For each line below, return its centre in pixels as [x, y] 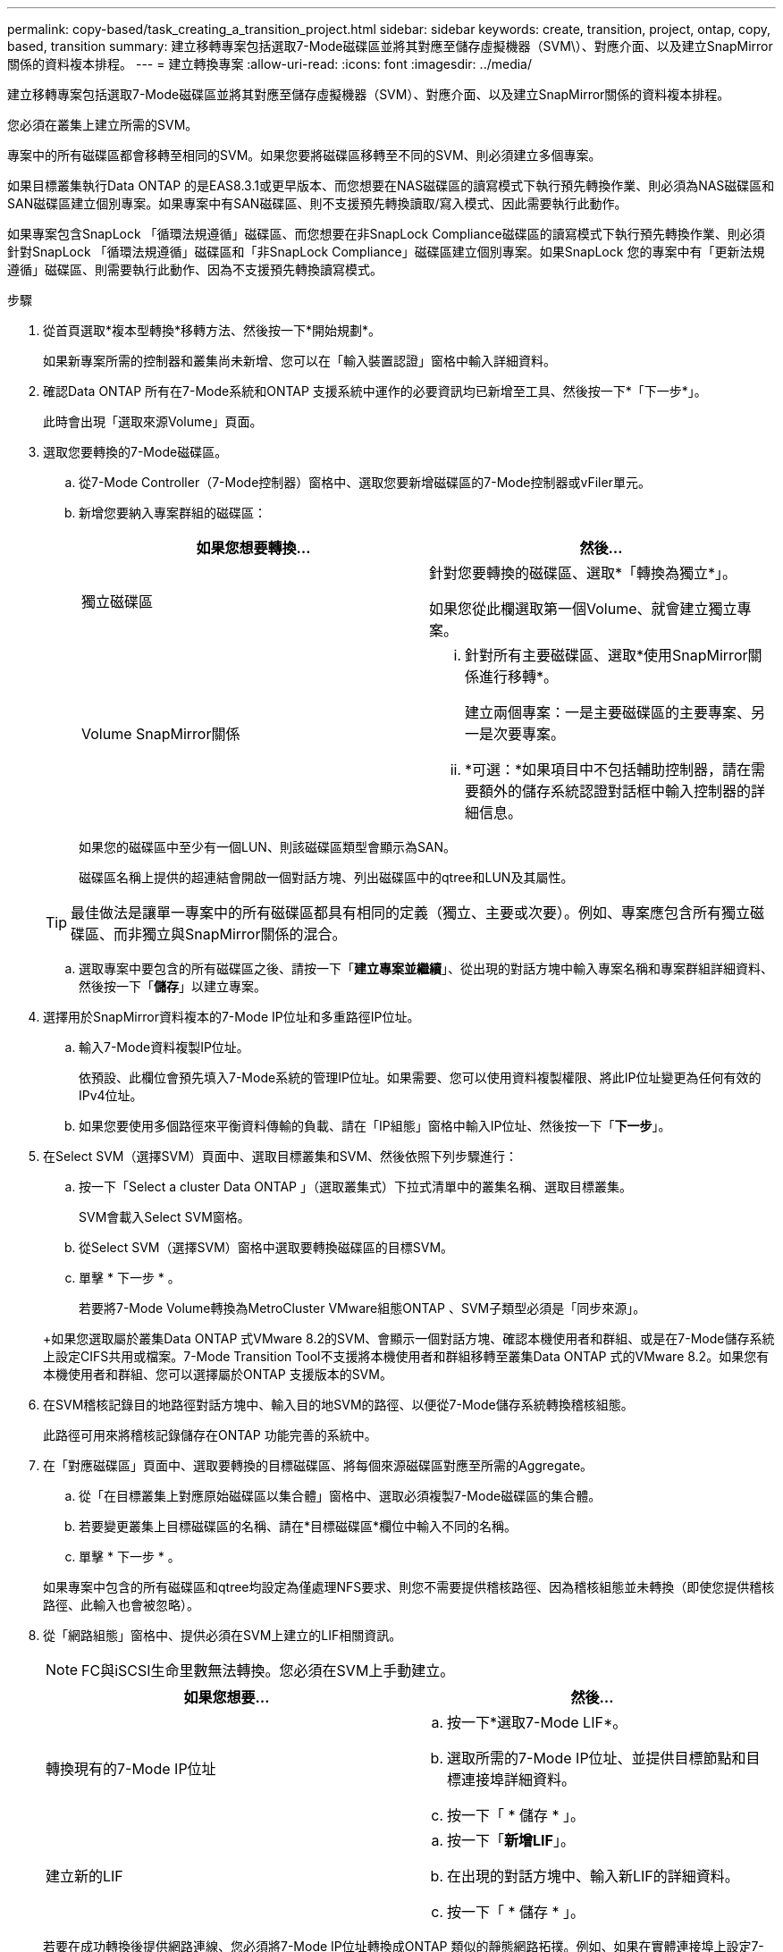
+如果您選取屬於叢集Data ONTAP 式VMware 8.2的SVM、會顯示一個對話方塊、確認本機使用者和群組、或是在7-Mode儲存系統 [409, 1338]
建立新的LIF [84, 1876]
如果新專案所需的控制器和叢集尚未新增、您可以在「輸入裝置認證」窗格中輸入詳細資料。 [299, 361]
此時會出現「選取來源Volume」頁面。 [153, 421]
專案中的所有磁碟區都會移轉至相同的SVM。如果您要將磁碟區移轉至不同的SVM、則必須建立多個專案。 [304, 155]
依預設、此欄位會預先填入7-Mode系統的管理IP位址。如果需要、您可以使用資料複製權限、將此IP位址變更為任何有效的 [420, 1077]
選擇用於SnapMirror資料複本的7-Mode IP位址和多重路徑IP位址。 [232, 1017]
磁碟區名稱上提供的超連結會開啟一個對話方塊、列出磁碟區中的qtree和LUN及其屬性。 [326, 877]
